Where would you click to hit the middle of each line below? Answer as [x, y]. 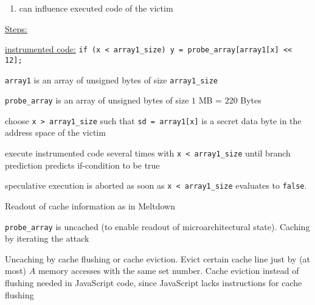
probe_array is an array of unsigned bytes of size [97, 100]
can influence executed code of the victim [96, 8]
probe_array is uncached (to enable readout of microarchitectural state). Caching [157, 226]
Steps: [16, 28]
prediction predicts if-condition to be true [82, 165]
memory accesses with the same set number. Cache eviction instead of [168, 271]
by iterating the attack [47, 238]
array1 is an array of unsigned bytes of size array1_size [111, 79]
